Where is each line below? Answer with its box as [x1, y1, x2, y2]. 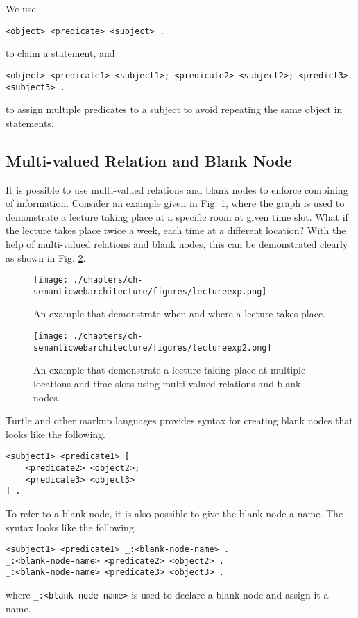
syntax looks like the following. [6, 519, 137, 534]
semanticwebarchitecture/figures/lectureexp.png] [33, 286, 267, 297]
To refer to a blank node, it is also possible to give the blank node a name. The [6, 506, 343, 520]
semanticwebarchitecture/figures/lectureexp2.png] [33, 342, 272, 353]
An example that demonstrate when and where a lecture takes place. [33, 306, 326, 321]
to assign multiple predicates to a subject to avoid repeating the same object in [6, 102, 343, 117]
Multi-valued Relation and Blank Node [6, 149, 292, 171]
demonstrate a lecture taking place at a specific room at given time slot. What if [6, 209, 348, 224]
